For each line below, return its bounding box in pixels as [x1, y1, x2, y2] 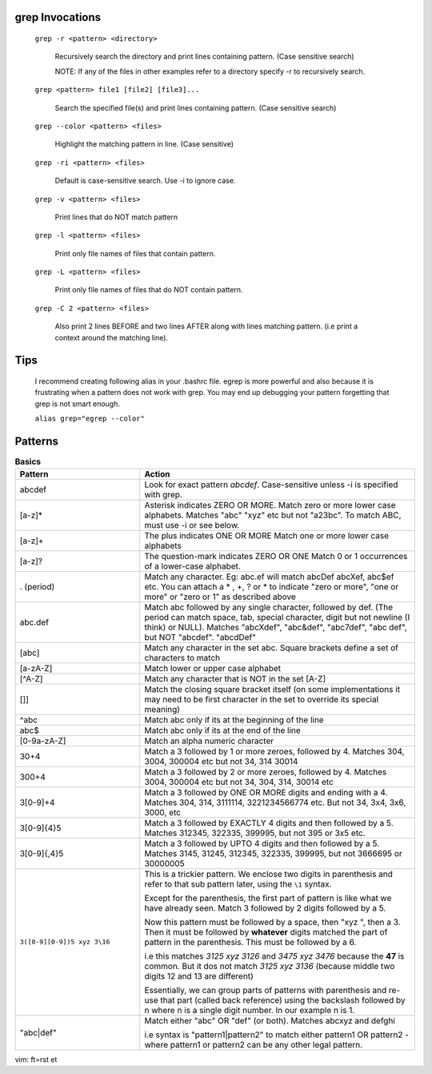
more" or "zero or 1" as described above [144, 591, 296, 602]
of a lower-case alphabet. [144, 561, 242, 572]
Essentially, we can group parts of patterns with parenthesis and [144, 984, 387, 996]
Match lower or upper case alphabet [144, 662, 282, 674]
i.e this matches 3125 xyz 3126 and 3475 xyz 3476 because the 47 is [144, 950, 405, 961]
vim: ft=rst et [14, 1054, 58, 1064]
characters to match [144, 652, 220, 663]
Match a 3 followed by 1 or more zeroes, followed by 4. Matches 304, [144, 746, 405, 757]
